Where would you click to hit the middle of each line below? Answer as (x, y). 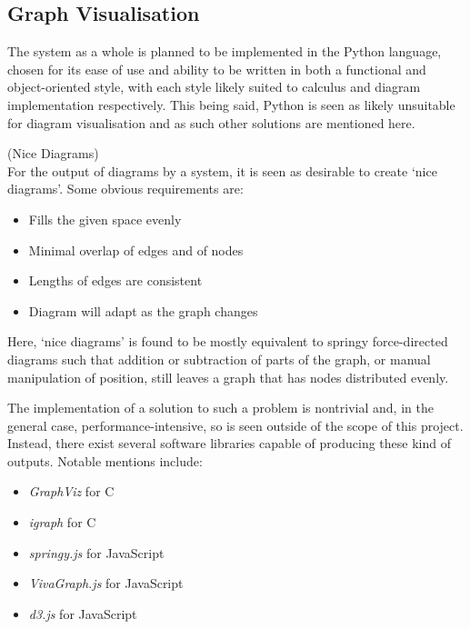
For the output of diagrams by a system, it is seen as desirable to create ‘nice (222, 170)
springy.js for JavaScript (96, 552)
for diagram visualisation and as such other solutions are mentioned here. (211, 122)
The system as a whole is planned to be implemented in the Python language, (225, 51)
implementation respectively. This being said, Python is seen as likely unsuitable (231, 104)
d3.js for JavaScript (83, 613)
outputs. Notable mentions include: (105, 460)
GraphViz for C (71, 491)
